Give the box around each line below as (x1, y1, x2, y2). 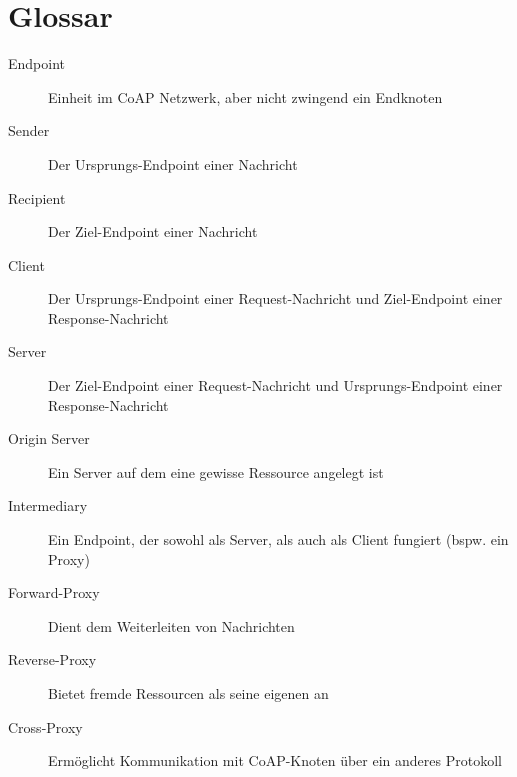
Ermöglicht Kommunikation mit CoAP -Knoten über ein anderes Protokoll (48, 750, 502, 771)
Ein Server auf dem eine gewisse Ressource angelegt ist (48, 461, 384, 482)
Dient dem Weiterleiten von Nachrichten (48, 615, 295, 636)
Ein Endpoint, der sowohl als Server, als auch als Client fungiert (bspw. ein (48, 529, 509, 550)
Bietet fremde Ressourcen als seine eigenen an (48, 683, 329, 703)
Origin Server (8, 428, 90, 449)
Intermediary (8, 495, 88, 516)
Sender (8, 120, 50, 141)
